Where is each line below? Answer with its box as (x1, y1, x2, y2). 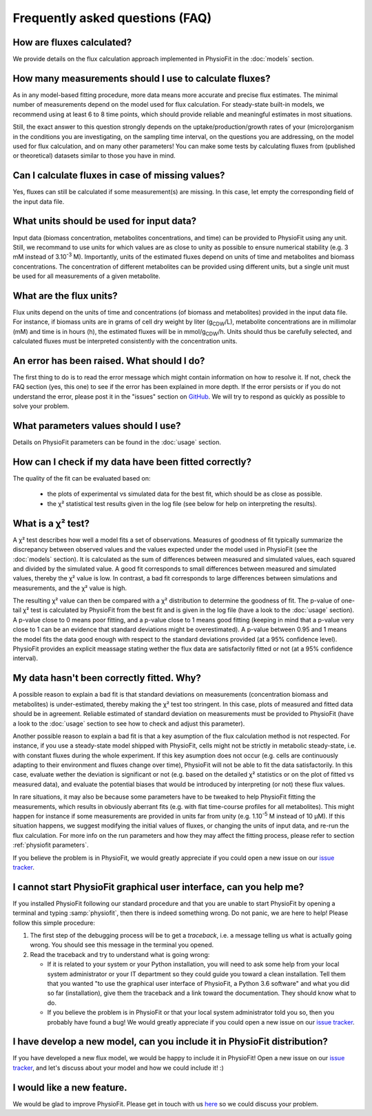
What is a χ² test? (12, 517, 90, 529)
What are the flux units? (12, 290, 118, 302)
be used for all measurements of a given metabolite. (12, 272, 161, 280)
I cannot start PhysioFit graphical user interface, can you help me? (12, 881, 304, 893)
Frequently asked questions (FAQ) (12, 10, 212, 25)
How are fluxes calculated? (12, 36, 132, 48)
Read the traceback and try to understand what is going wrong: (30, 950, 210, 958)
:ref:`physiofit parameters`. (12, 841, 89, 850)
